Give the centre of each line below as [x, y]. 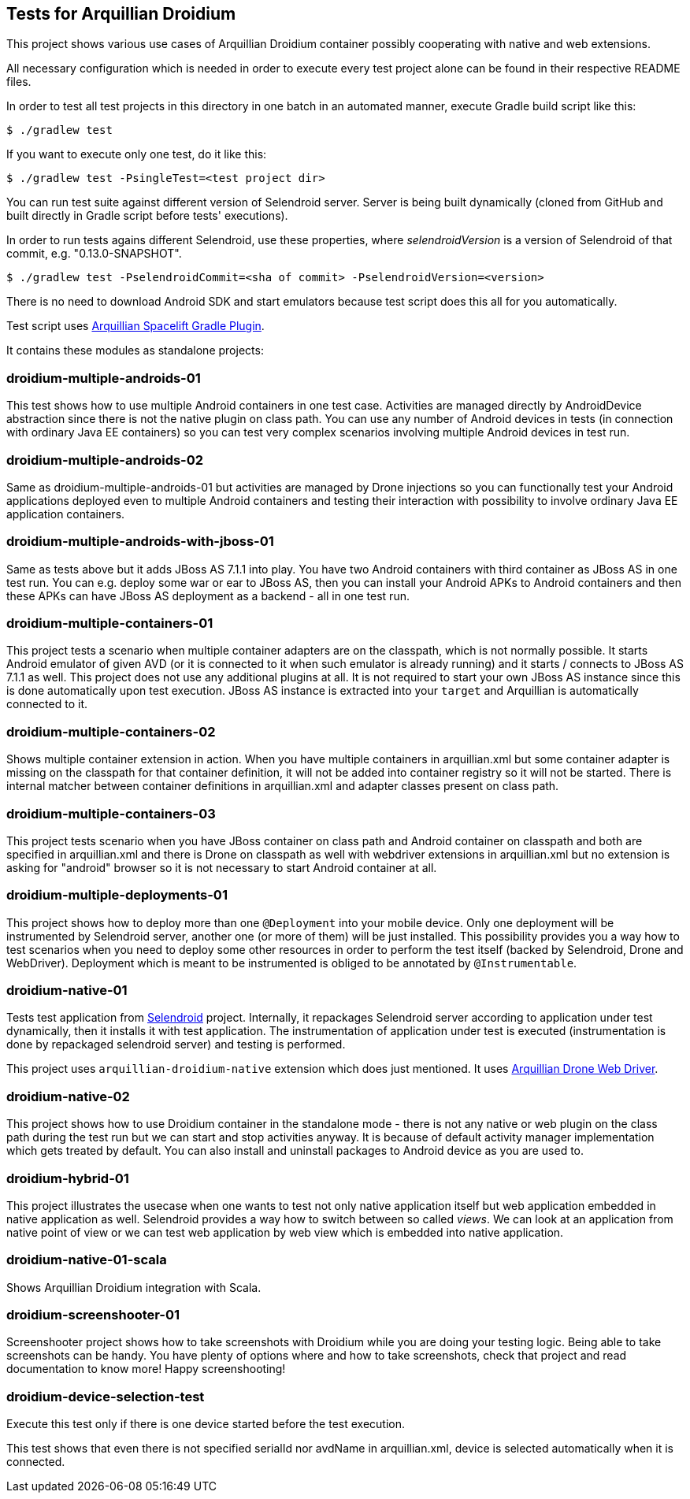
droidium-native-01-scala [87, 1260]
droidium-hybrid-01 [68, 1178]
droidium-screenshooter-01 [93, 1315]
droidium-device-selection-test [106, 1396]
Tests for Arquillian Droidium [121, 14]
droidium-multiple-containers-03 [111, 813]
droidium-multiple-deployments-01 [117, 895]
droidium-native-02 [68, 1096]
